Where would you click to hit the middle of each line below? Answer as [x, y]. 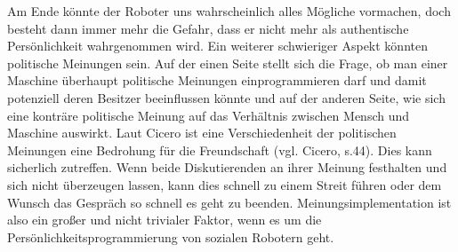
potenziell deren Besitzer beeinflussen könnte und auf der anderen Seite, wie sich [226, 97]
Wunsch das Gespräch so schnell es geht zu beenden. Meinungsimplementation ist [229, 202]
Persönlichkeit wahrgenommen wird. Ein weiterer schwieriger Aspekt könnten [217, 46]
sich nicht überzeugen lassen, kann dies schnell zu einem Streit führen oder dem [225, 184]
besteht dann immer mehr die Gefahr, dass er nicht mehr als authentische [208, 28]
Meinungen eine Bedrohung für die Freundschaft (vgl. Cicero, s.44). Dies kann [220, 150]
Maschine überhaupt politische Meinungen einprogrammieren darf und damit [217, 80]
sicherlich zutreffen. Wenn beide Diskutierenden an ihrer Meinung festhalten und [227, 167]
